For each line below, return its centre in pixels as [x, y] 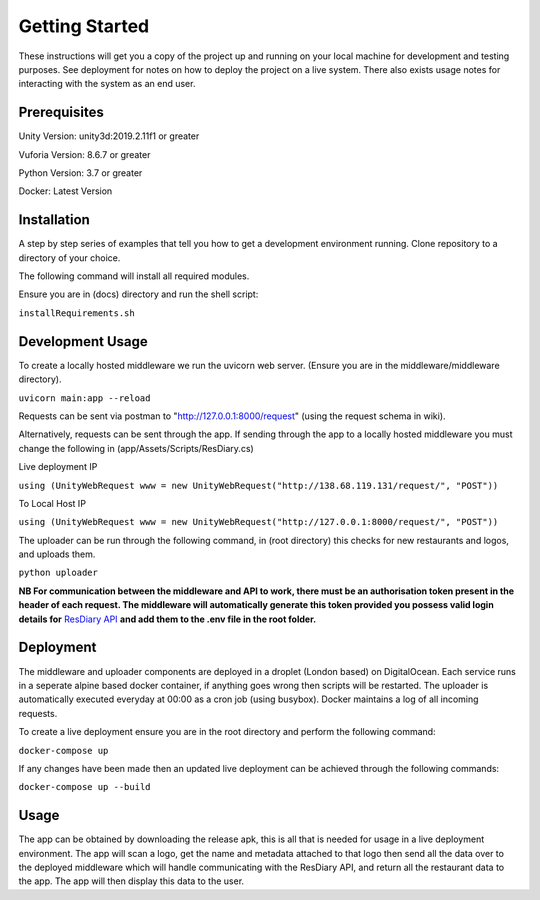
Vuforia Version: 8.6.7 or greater [84, 154]
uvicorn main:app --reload [84, 398]
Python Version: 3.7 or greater [80, 173]
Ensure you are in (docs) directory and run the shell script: [138, 294]
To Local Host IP [52, 503]
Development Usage [83, 341]
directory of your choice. [69, 257]
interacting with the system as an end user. [107, 84]
